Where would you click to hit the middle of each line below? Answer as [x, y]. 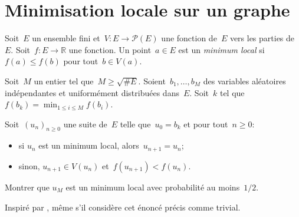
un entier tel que [64, 80]
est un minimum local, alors [89, 145]
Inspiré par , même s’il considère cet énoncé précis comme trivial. [123, 207]
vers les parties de [262, 38]
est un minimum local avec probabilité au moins [153, 187]
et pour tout [206, 124]
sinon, [29, 165]
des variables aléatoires [244, 80]
